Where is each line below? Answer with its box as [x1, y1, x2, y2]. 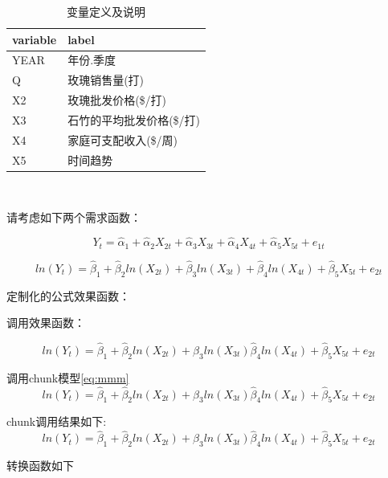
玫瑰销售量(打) [67, 71, 145, 88]
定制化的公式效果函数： [6, 287, 130, 304]
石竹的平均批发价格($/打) [67, 111, 201, 128]
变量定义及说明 [67, 3, 146, 19]
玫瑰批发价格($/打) [67, 92, 167, 108]
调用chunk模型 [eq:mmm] [6, 369, 129, 386]
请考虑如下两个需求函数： [6, 209, 141, 226]
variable [12, 31, 57, 47]
